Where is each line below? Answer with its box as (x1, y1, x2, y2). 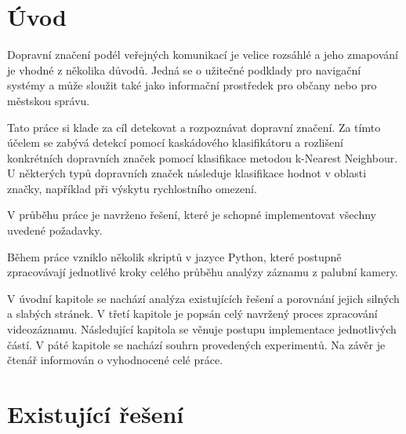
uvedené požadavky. (7, 222, 103, 239)
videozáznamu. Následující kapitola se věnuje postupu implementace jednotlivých (7, 321, 397, 337)
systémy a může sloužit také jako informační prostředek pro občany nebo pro (7, 77, 377, 93)
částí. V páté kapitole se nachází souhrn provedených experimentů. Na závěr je (7, 336, 386, 352)
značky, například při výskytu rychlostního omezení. (7, 180, 257, 196)
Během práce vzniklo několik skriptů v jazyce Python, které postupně (7, 248, 342, 264)
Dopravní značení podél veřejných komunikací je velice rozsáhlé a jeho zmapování (7, 46, 398, 63)
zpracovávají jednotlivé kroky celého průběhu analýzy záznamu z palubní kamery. (7, 264, 398, 280)
